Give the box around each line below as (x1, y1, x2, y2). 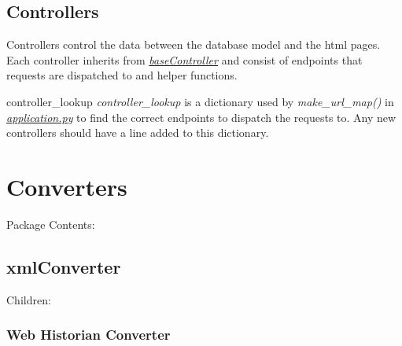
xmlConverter (6, 254, 121, 278)
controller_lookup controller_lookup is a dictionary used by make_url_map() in (6, 93, 394, 109)
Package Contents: (6, 215, 95, 232)
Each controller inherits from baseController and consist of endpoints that (6, 51, 363, 68)
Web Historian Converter (6, 325, 171, 344)
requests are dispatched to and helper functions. (6, 67, 238, 83)
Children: (6, 291, 51, 307)
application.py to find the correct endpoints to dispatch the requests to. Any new (6, 109, 396, 125)
